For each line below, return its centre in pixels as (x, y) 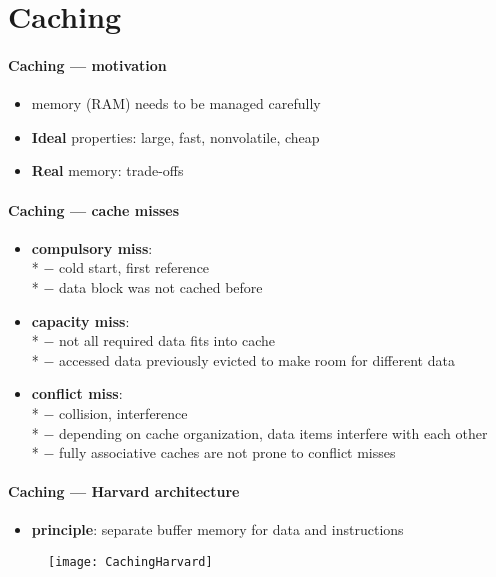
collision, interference (123, 412)
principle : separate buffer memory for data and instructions (217, 529)
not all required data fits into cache (167, 340)
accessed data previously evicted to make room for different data (257, 359)
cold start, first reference (134, 267)
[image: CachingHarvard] (130, 562)
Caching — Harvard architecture (124, 491)
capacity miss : (80, 320)
